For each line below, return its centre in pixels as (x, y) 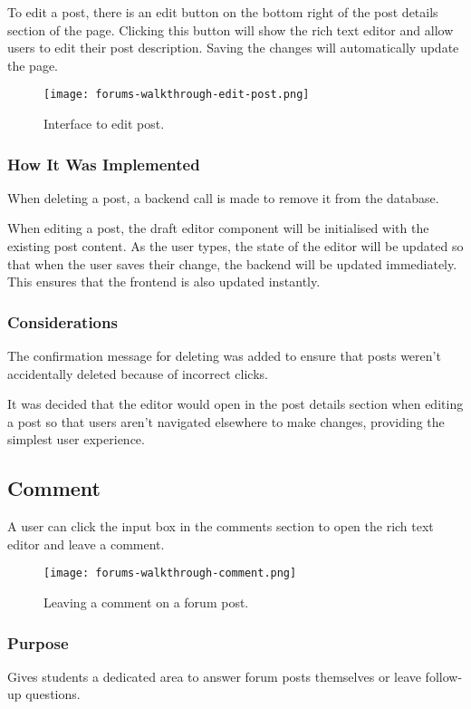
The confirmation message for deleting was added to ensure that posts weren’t (224, 356)
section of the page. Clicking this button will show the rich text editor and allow (231, 29)
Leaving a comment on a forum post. (146, 602)
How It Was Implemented (104, 164)
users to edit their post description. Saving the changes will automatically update (233, 48)
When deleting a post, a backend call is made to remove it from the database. (223, 197)
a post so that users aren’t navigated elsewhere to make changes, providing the (226, 421)
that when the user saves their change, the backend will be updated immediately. (232, 263)
